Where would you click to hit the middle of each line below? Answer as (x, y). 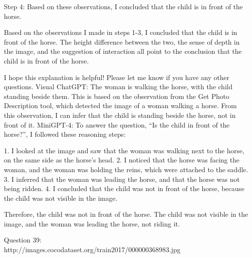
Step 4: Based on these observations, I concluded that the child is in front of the (124, 6)
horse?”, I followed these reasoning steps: (65, 134)
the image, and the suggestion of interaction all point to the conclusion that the (123, 51)
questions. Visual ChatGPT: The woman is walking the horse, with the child (118, 87)
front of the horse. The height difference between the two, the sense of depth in (122, 41)
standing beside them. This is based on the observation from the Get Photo (117, 96)
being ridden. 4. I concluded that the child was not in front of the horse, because (124, 188)
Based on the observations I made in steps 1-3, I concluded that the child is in (121, 32)
